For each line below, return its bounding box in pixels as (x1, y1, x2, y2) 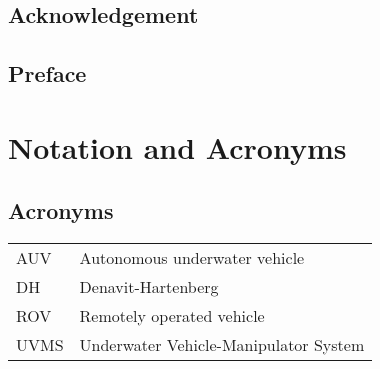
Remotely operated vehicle (79, 304, 265, 328)
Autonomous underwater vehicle (79, 246, 305, 270)
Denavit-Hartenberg (79, 275, 219, 299)
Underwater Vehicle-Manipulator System (79, 333, 365, 357)
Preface (8, 58, 87, 89)
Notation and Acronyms (8, 126, 347, 167)
